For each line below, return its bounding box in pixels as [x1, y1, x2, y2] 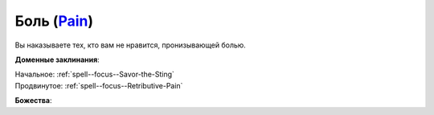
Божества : [14, 96, 52, 105]
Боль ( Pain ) [14, 12, 94, 30]
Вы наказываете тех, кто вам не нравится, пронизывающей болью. [14, 40, 247, 50]
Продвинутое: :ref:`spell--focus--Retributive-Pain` [14, 80, 183, 90]
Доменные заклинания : [14, 55, 100, 64]
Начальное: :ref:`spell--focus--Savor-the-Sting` [14, 69, 174, 80]
